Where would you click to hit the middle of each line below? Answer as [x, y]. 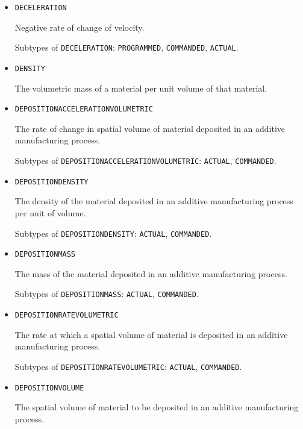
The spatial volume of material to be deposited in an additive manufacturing [157, 407]
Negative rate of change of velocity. [80, 27]
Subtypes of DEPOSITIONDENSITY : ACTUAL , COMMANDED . [113, 233]
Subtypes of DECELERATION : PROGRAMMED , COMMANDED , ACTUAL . [127, 47]
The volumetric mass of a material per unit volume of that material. [141, 88]
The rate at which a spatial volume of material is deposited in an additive [151, 334]
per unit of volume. [50, 212]
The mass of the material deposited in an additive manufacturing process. [151, 273]
